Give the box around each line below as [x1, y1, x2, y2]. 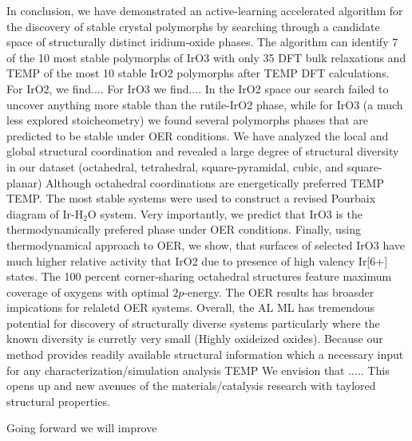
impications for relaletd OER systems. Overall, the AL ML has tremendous [6, 299, 375, 316]
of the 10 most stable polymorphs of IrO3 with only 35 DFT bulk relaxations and [6, 49, 406, 65]
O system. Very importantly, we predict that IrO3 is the [87, 205, 362, 222]
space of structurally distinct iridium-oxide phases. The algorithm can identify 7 [6, 33, 398, 50]
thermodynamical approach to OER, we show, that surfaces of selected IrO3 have [6, 236, 405, 253]
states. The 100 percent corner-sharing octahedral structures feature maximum [6, 268, 392, 285]
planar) [6, 174, 42, 191]
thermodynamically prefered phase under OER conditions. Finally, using [6, 221, 361, 238]
